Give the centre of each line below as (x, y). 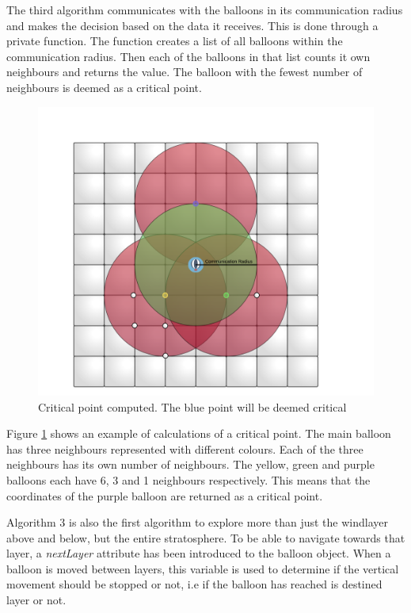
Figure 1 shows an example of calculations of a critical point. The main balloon (199, 433)
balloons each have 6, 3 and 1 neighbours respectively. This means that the (188, 479)
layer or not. (36, 600)
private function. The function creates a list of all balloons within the (175, 41)
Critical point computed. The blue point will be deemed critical (192, 406)
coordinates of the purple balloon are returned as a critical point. (165, 495)
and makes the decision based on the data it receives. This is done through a (192, 25)
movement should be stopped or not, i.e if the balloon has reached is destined (194, 584)
